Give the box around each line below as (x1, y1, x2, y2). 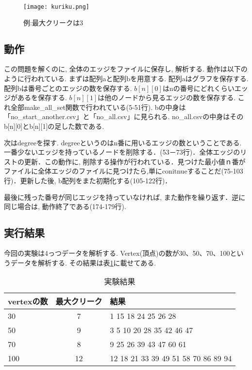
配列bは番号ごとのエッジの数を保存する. (4, 83, 132, 93)
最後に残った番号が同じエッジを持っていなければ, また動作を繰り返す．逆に (4, 192, 246, 202)
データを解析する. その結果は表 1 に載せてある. (10, 257, 156, 267)
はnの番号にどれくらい (162, 83, 235, 93)
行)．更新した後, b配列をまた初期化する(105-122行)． (4, 175, 172, 185)
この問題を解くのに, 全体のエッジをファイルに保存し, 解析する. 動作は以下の (4, 64, 248, 74)
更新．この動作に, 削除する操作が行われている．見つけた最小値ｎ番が (24, 156, 246, 166)
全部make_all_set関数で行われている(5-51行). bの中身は (10, 102, 186, 112)
